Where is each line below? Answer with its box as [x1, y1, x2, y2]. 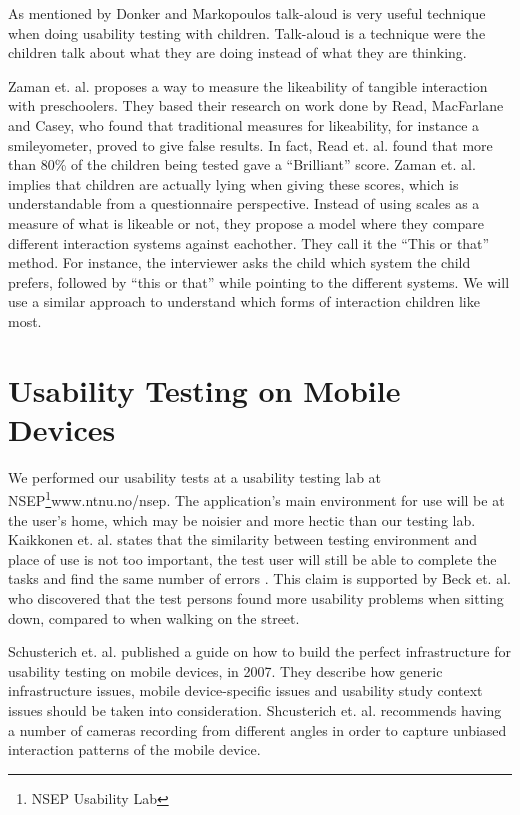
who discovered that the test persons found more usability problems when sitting [8, 588, 504, 609]
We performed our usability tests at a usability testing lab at [8, 466, 382, 487]
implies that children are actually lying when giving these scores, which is [8, 173, 459, 194]
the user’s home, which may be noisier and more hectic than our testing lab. [8, 509, 476, 530]
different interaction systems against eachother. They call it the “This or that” [8, 232, 490, 253]
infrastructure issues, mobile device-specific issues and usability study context [8, 680, 483, 701]
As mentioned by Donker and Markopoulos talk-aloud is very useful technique [8, 3, 486, 23]
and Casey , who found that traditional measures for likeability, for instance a [8, 114, 480, 135]
